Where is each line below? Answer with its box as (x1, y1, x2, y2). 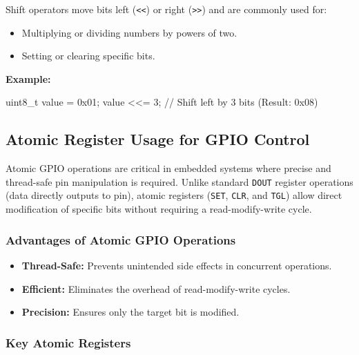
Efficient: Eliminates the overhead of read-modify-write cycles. (21, 281, 291, 296)
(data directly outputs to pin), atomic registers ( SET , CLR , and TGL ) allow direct (6, 188, 342, 202)
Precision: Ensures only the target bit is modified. (21, 305, 240, 319)
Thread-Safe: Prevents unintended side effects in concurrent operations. (21, 258, 332, 272)
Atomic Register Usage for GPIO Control (6, 128, 310, 150)
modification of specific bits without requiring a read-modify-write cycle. (6, 202, 312, 216)
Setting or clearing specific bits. (21, 48, 155, 63)
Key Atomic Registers (6, 334, 131, 351)
